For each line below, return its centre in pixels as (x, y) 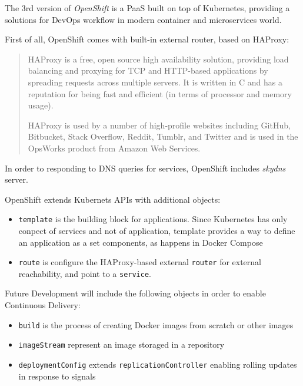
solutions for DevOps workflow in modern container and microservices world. (143, 19)
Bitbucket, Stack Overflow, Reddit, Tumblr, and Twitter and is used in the (163, 136)
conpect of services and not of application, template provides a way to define (157, 230)
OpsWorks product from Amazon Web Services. (114, 148)
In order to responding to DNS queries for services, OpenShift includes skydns (145, 168)
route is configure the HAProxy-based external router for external (140, 262)
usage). (41, 105)
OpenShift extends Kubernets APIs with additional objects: (113, 199)
